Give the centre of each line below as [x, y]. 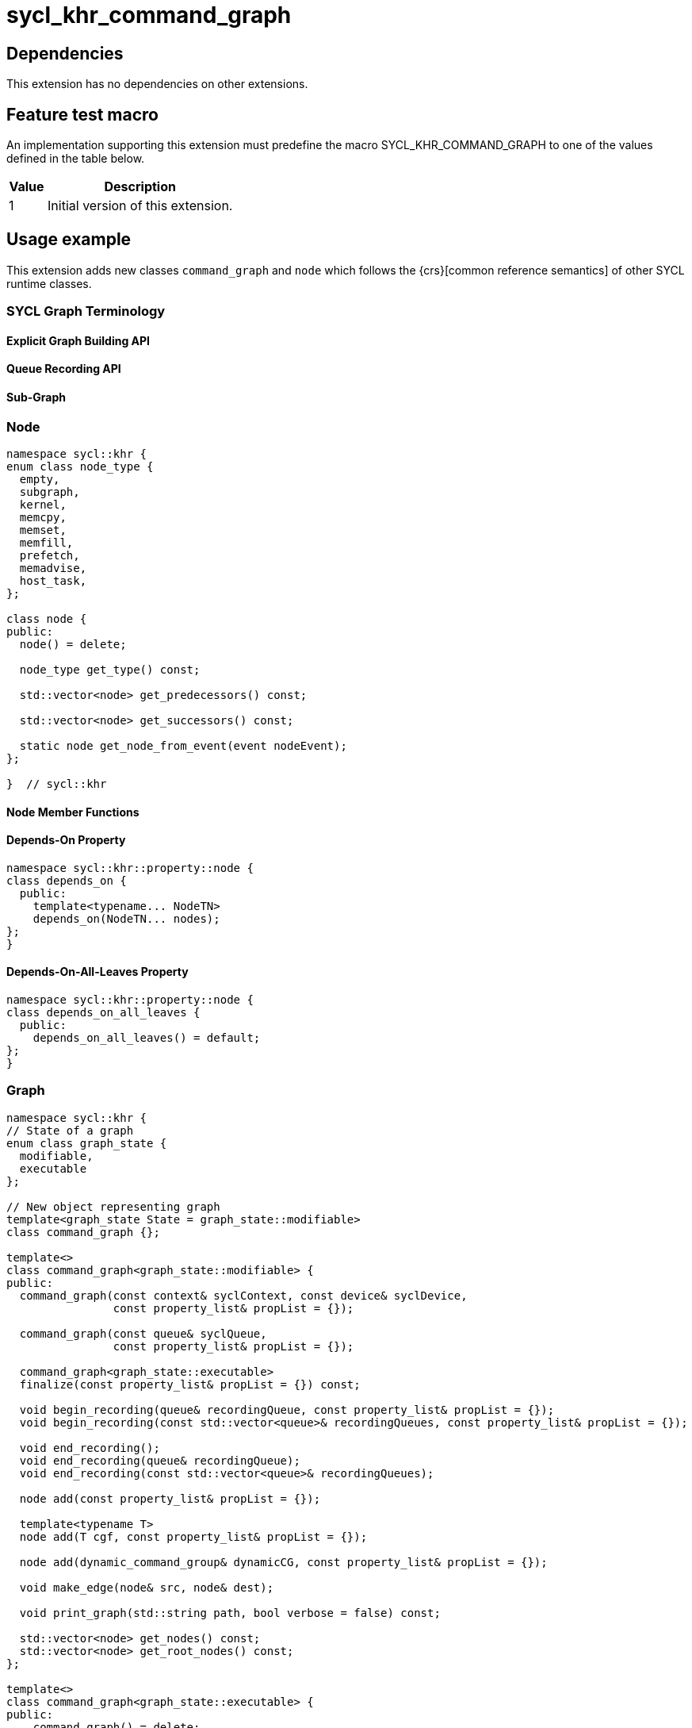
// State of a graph [70, 1130]
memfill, [46, 543]
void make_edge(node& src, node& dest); [147, 1587]
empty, [40, 480]
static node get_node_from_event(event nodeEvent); [183, 746]
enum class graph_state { [87, 1143]
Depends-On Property [66, 840]
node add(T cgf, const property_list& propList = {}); [193, 1536]
